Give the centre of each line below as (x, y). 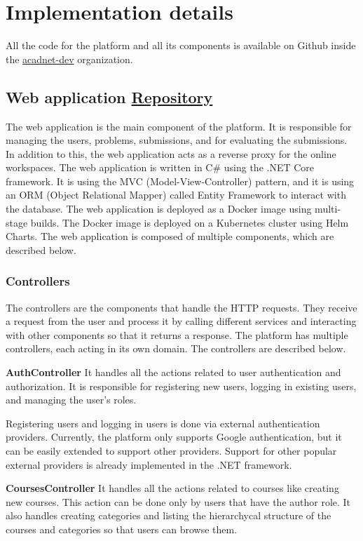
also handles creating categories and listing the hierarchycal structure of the (169, 515)
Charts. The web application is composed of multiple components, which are (170, 236)
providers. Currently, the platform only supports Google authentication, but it (174, 437)
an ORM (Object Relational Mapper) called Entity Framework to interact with (176, 195)
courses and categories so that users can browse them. (122, 529)
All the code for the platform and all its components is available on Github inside (181, 45)
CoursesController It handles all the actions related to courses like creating (172, 488)
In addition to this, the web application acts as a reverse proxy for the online (171, 153)
